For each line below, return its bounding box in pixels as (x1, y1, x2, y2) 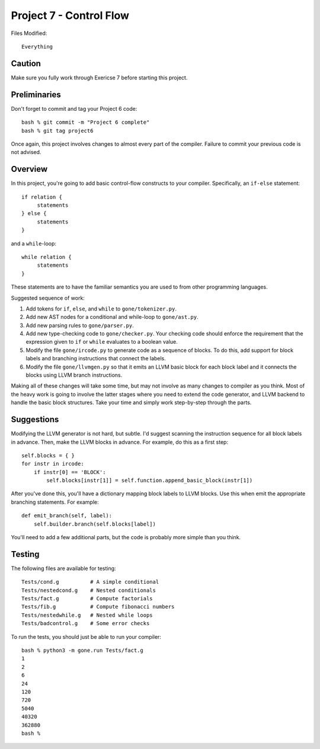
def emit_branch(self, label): (21, 513, 113, 519)
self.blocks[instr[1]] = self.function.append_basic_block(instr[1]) (46, 477, 253, 484)
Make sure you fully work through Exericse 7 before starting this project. (11, 74, 188, 81)
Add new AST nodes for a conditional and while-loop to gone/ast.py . (25, 313, 199, 321)
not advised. (11, 149, 41, 156)
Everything (21, 43, 53, 50)
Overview (11, 164, 48, 174)
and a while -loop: (11, 240, 56, 247)
